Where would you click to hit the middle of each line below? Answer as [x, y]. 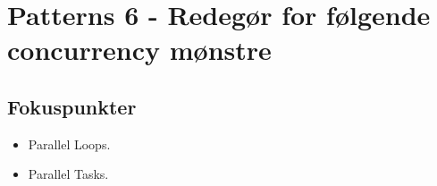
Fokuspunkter [72, 106]
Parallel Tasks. [68, 174]
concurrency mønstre [139, 50]
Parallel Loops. [69, 144]
